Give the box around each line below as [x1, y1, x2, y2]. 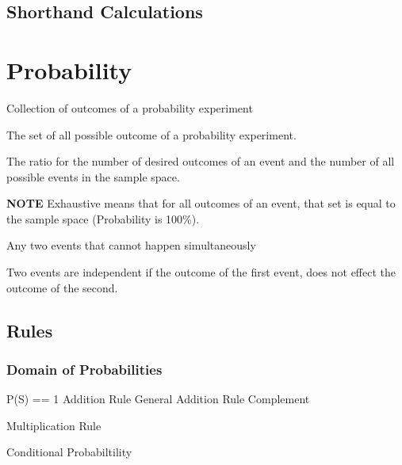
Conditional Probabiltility [6, 444, 132, 460]
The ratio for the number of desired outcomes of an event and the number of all [6, 153, 395, 170]
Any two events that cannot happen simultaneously [6, 237, 256, 253]
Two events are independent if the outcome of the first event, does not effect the [6, 264, 396, 280]
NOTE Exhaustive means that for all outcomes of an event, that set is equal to [6, 195, 396, 212]
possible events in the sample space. [6, 168, 180, 185]
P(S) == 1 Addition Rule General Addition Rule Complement [6, 391, 310, 407]
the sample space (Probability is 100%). [6, 210, 200, 227]
